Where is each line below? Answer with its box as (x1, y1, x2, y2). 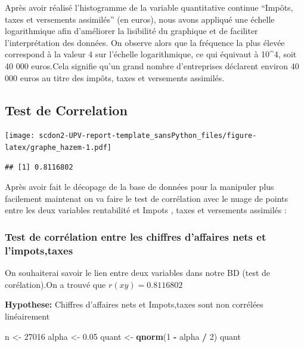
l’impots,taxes (5, 242, 73, 257)
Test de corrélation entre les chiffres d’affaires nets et (5, 229, 266, 244)
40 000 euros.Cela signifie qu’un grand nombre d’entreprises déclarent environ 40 (5, 59, 299, 72)
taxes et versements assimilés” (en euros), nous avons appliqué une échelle (5, 13, 275, 25)
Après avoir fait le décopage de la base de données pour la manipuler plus (5, 180, 274, 193)
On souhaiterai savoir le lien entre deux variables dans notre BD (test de (5, 266, 271, 279)
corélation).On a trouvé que (5, 278, 106, 290)
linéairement (5, 309, 50, 322)
